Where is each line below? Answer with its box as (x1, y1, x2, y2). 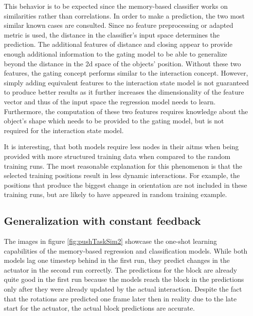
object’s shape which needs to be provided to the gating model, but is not (4, 116, 224, 126)
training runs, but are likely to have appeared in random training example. (4, 189, 227, 199)
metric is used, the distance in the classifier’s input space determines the (4, 29, 220, 39)
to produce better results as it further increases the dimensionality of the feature (4, 87, 244, 97)
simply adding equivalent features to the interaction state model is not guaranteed (4, 77, 249, 87)
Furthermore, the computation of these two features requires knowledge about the (4, 106, 248, 116)
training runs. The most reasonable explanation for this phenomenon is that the (4, 160, 242, 171)
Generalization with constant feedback (4, 213, 201, 228)
